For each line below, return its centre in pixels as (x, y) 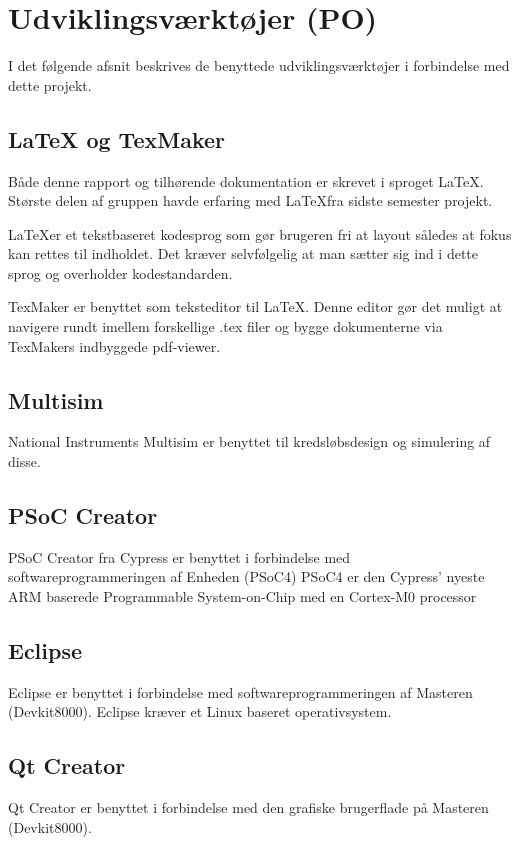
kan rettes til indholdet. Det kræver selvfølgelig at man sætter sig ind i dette (243, 253)
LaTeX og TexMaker (116, 138)
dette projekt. (50, 84)
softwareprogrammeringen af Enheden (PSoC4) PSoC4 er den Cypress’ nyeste (246, 576)
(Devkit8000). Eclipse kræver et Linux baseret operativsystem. (200, 711)
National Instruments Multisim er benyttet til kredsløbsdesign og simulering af (249, 441)
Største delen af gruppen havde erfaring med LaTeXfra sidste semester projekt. (250, 200)
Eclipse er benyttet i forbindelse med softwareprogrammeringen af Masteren (240, 691)
